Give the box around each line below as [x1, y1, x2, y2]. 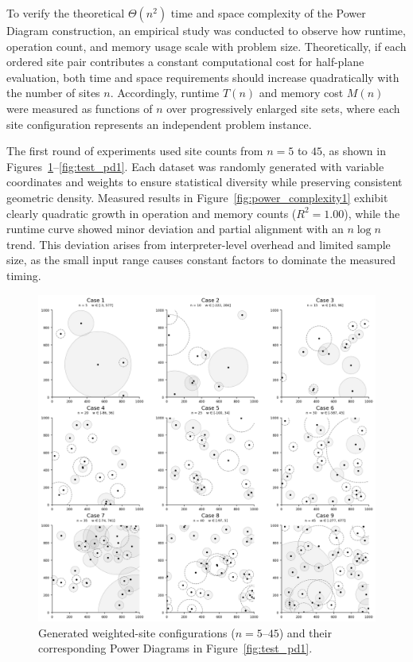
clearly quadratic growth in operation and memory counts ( [6, 204, 297, 221]
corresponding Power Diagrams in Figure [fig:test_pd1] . [38, 640, 313, 656]
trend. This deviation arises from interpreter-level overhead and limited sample [6, 236, 391, 252]
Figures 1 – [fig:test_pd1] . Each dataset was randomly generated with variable [6, 158, 384, 174]
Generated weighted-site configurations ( [38, 624, 236, 641]
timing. [6, 267, 41, 283]
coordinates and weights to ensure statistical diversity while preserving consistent [6, 173, 403, 190]
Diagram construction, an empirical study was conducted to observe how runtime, [6, 22, 406, 38]
